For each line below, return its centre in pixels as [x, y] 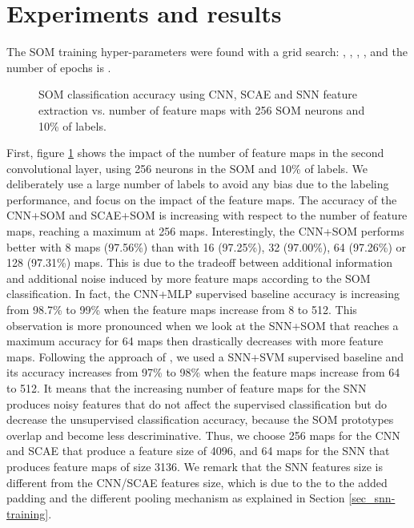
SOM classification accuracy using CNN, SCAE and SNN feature [198, 94]
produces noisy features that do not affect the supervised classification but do [197, 403]
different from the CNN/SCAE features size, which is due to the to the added [197, 482]
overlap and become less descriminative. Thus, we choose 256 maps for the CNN [203, 435]
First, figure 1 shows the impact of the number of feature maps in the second [195, 153]
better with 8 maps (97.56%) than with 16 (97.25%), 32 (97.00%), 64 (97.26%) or [207, 246]
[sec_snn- [372, 498]
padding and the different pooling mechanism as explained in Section [176, 498]
